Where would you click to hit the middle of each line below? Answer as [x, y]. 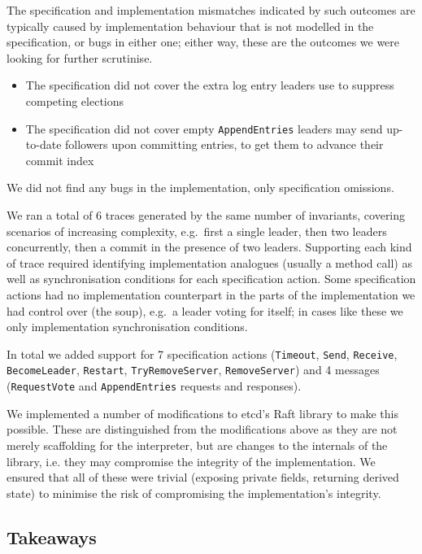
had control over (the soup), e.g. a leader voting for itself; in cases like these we [205, 310]
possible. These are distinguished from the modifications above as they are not [202, 429]
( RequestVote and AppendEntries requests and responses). [154, 386]
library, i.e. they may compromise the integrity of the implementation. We [191, 461]
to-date [44, 144]
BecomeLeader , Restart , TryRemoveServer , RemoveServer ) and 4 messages [193, 370]
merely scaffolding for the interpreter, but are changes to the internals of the [197, 445]
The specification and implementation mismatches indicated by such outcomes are [211, 10]
